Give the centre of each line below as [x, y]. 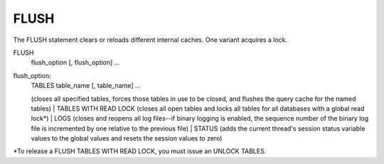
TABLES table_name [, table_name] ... [86, 86]
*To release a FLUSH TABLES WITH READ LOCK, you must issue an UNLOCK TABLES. [140, 151]
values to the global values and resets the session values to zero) [127, 138]
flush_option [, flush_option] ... [75, 62]
